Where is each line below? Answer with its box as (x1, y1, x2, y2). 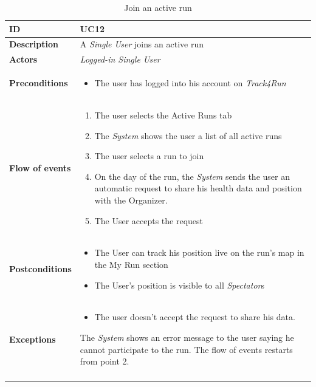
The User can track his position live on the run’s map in (94, 246, 304, 259)
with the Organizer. (94, 193, 168, 206)
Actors (9, 53, 38, 66)
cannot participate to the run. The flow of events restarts (80, 343, 293, 355)
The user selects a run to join (94, 149, 204, 162)
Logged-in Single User (80, 53, 160, 66)
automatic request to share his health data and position (94, 182, 302, 194)
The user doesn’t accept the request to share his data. (94, 310, 295, 323)
